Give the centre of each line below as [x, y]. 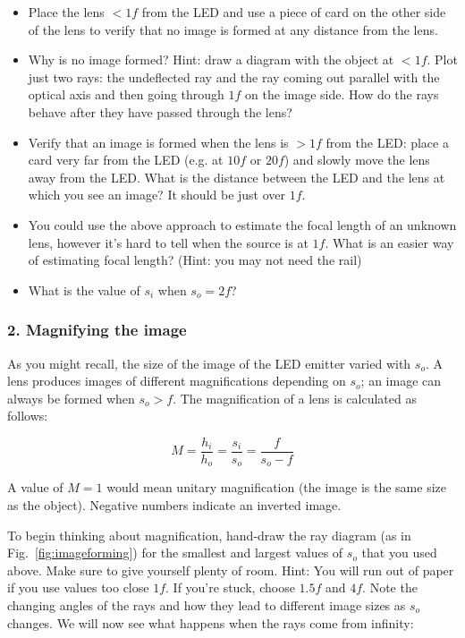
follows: [28, 416]
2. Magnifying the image [97, 330]
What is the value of [84, 289]
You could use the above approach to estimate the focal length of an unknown [242, 224]
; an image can [401, 381]
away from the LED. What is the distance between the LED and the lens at [237, 177]
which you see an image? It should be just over [157, 195]
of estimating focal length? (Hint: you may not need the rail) [195, 260]
